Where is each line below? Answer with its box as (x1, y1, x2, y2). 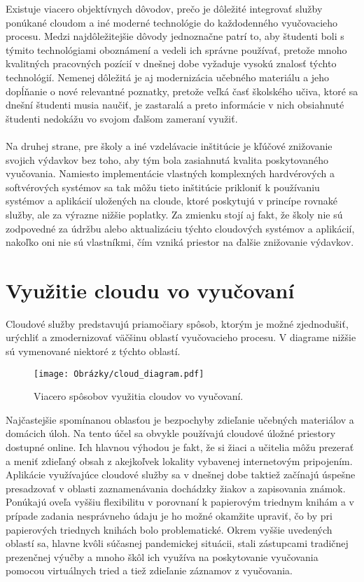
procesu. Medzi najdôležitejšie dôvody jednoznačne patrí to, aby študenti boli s (6, 29, 344, 43)
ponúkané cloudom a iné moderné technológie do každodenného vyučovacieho (6, 15, 338, 29)
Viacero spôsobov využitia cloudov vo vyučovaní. (34, 389, 244, 403)
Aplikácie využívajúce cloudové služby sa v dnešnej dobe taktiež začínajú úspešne (6, 467, 356, 482)
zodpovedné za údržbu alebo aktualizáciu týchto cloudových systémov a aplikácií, (6, 221, 355, 235)
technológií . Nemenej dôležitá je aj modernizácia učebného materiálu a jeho (6, 69, 330, 84)
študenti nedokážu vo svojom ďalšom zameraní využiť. (6, 111, 238, 125)
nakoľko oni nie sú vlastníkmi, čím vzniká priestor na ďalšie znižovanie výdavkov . (6, 235, 354, 249)
